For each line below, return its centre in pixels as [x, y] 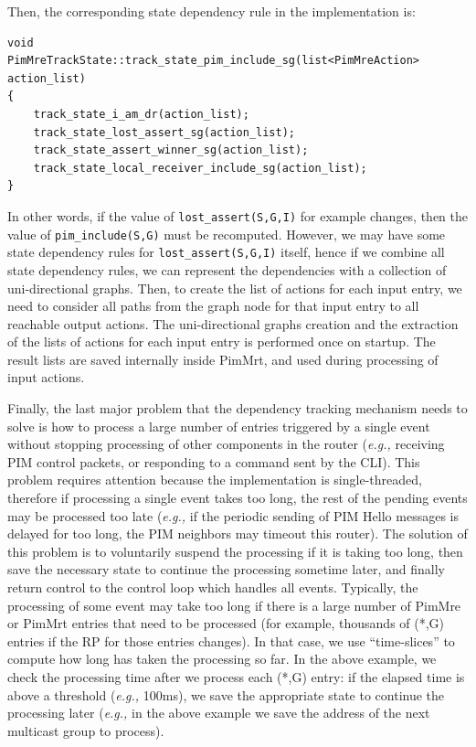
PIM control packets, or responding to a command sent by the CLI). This [214, 461]
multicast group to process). [86, 730]
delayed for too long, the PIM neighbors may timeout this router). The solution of [238, 534]
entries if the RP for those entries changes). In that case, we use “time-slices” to [231, 640]
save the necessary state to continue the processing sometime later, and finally [226, 569]
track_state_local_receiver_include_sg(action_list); [200, 168]
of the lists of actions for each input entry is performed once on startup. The [222, 341]
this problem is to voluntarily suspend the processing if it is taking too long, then [235, 551]
